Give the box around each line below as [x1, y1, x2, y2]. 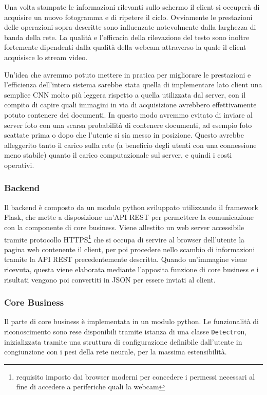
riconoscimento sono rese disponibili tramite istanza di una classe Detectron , [4, 326, 246, 336]
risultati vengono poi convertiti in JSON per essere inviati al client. [4, 274, 216, 285]
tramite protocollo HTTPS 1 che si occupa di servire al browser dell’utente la [4, 232, 245, 244]
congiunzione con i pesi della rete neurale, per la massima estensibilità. [4, 346, 227, 357]
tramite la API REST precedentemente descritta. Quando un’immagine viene [4, 254, 247, 265]
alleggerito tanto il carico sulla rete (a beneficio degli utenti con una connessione [4, 139, 257, 150]
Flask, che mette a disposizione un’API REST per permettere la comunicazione [4, 212, 254, 222]
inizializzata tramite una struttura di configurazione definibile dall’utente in [4, 336, 242, 347]
